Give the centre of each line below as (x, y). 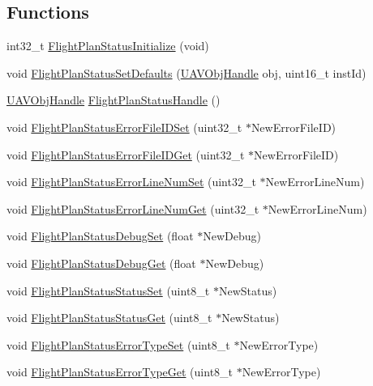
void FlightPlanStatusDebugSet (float (100, 236)
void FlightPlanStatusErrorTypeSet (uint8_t (118, 344)
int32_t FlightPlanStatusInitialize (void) (108, 46)
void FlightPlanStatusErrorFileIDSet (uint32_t (124, 127)
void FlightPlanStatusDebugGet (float (101, 263)
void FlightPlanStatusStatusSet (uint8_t (108, 290)
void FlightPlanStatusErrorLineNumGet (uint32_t (133, 208)
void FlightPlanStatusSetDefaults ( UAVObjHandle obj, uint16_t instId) (186, 72)
